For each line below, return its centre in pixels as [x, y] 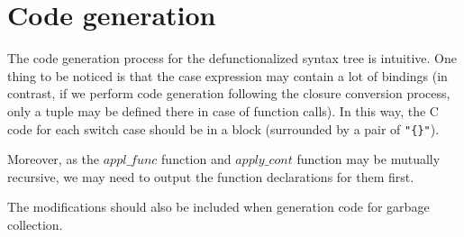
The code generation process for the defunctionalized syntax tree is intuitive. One [232, 58]
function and [196, 159]
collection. [35, 224]
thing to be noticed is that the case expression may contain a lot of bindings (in [227, 75]
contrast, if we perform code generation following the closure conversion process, [229, 93]
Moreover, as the [54, 159]
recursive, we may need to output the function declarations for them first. [211, 176]
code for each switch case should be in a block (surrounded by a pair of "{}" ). [223, 128]
